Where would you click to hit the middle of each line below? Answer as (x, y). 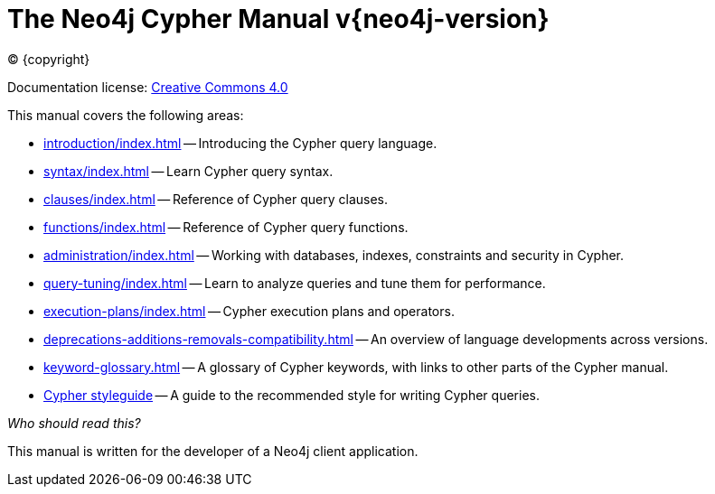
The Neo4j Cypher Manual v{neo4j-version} (278, 19)
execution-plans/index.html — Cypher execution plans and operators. (249, 311)
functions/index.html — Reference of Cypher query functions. (226, 227)
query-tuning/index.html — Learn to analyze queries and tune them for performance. (295, 283)
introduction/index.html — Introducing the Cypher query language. (240, 143)
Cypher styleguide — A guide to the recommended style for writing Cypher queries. (292, 395)
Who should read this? (74, 423)
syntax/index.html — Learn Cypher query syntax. (188, 171)
